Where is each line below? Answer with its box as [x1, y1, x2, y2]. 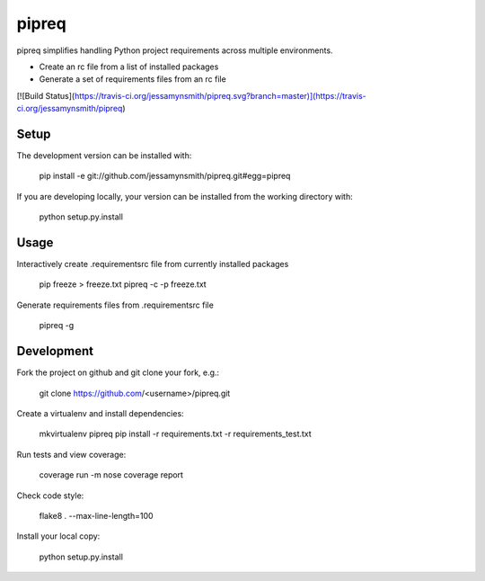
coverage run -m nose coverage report [39, 469, 184, 480]
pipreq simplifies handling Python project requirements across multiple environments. [16, 45, 333, 56]
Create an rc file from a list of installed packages [39, 61, 219, 72]
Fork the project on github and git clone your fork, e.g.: [16, 367, 220, 378]
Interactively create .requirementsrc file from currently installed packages [16, 259, 289, 270]
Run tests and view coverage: [16, 449, 127, 460]
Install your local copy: [16, 531, 101, 541]
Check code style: [16, 490, 84, 501]
